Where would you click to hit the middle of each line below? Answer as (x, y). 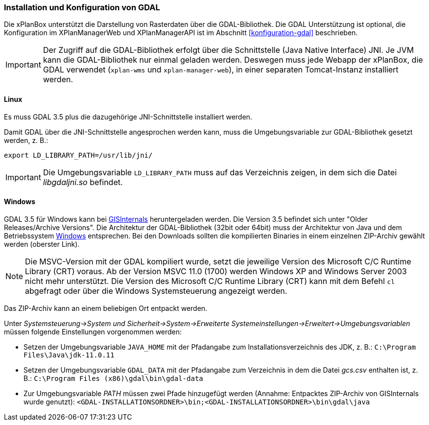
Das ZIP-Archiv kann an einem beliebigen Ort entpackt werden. (106, 308)
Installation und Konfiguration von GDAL (82, 7)
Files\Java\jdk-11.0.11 (69, 355)
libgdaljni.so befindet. (83, 182)
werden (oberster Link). (42, 244)
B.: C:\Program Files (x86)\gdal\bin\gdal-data (113, 378)
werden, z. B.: (26, 140)
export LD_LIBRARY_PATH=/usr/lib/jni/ (78, 155)
